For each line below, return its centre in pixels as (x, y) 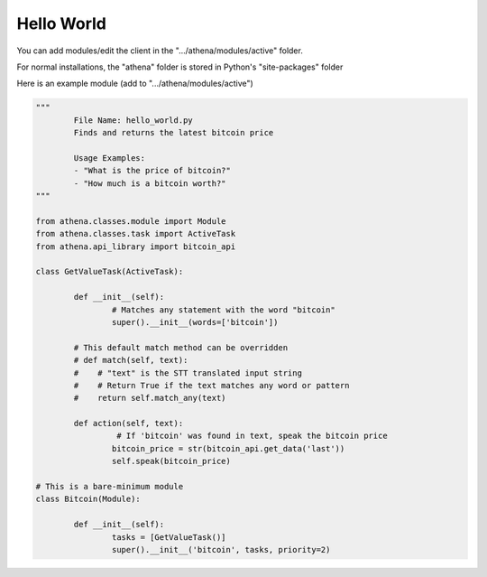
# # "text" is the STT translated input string (188, 373)
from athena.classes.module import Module (131, 221)
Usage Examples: (110, 158)
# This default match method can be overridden (181, 347)
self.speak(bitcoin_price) (171, 461)
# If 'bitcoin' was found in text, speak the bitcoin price (252, 436)
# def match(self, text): (131, 360)
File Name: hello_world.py (133, 120)
